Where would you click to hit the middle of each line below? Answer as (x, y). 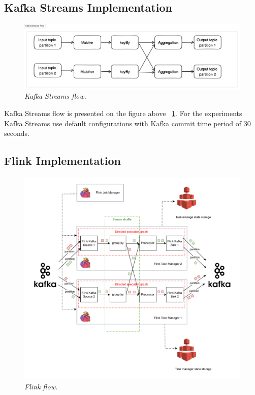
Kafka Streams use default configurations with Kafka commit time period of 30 (127, 123)
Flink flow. (41, 386)
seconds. (17, 133)
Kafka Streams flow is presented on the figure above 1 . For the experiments (123, 113)
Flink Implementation (62, 161)
